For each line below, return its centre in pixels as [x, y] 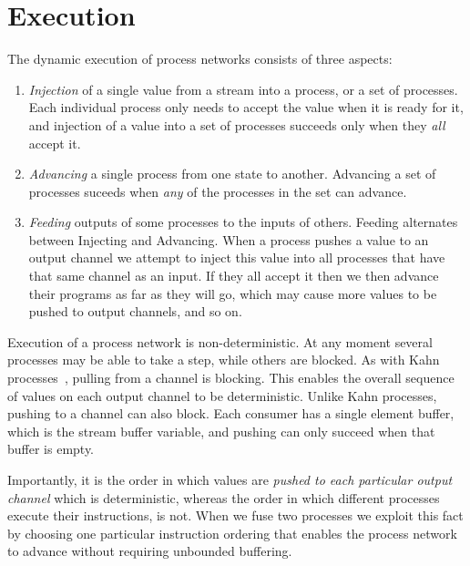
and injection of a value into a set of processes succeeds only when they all [237, 124]
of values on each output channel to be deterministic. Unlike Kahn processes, [222, 395]
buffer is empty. [51, 449]
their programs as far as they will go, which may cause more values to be [233, 293]
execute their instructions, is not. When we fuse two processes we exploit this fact [235, 515]
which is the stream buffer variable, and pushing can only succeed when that [221, 431]
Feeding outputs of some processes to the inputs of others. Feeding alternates [243, 222]
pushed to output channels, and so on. [135, 311]
